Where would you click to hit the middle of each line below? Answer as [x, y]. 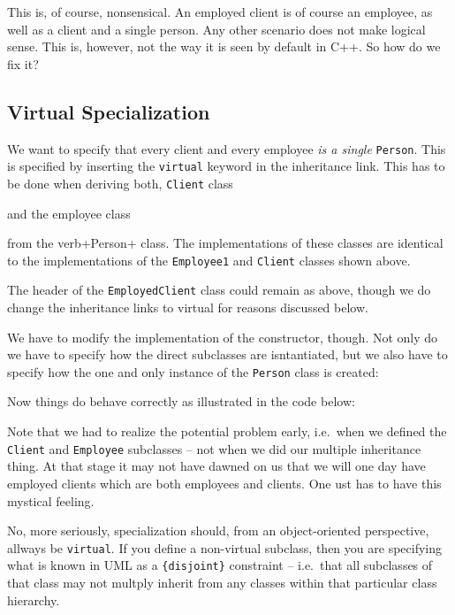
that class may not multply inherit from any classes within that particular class [222, 583]
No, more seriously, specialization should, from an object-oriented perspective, [218, 530]
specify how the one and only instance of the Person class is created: [193, 371]
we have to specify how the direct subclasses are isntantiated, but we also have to [227, 354]
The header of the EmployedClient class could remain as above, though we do [219, 290]
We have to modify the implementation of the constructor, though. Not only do [223, 337]
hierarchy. [34, 600]
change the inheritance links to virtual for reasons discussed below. [188, 307]
